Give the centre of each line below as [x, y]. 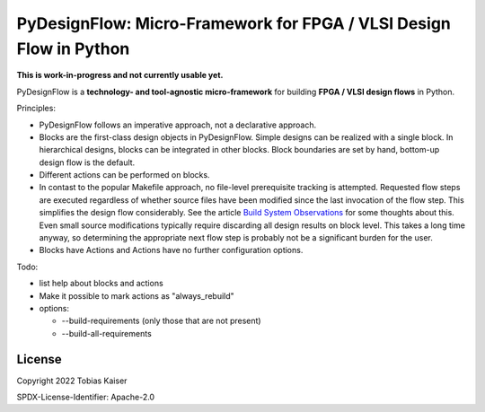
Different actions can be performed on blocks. [124, 175]
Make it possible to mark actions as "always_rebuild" [137, 295]
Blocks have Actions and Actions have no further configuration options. [171, 250]
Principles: [36, 109]
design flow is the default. [87, 162]
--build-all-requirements [106, 333]
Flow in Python [73, 48]
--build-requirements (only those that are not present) [161, 321]
